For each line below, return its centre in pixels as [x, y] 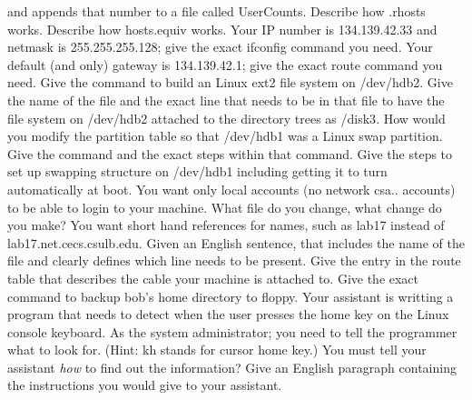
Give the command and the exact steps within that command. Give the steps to [230, 153]
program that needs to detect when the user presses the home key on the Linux [228, 314]
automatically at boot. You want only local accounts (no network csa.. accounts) [231, 189]
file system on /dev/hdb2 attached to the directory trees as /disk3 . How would [226, 118]
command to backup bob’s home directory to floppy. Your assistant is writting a [231, 296]
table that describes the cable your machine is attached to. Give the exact [213, 278]
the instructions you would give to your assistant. [145, 385]
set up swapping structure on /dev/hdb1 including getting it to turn [197, 171]
